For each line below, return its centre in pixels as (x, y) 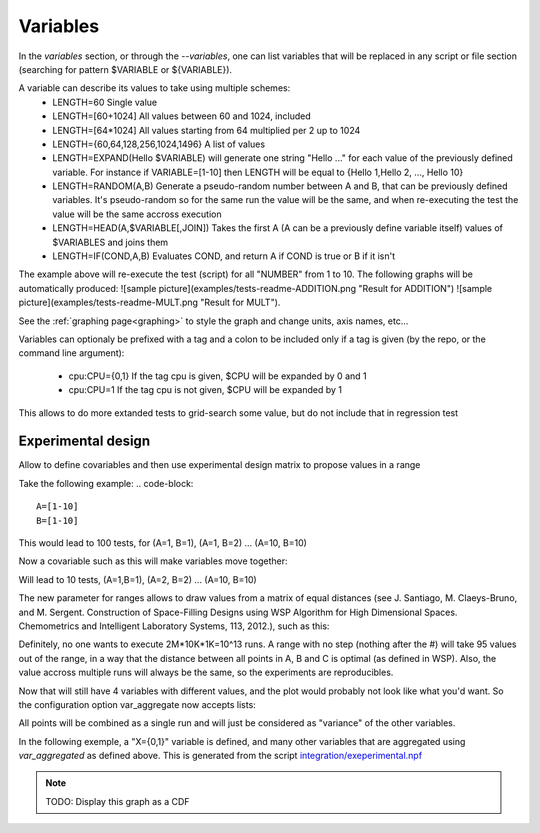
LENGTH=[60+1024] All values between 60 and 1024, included (181, 116)
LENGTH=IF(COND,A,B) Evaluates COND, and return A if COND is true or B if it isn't (224, 256)
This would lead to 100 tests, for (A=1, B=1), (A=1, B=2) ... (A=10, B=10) (162, 543)
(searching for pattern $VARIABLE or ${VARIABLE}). (125, 69)
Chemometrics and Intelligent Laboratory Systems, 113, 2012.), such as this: (174, 626)
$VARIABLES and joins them (110, 242)
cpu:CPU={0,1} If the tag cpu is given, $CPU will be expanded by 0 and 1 (217, 376)
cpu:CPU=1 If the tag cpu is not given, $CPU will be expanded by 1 (205, 390)
